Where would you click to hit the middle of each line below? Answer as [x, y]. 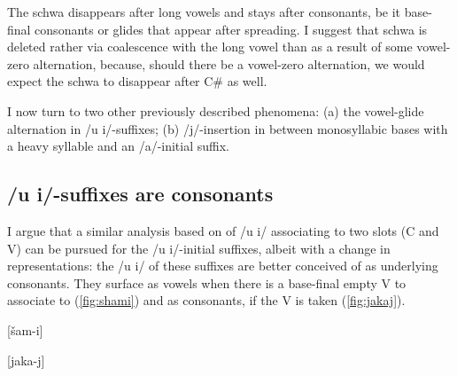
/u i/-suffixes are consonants [140, 194]
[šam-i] [25, 329]
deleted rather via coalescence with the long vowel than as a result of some [210, 47]
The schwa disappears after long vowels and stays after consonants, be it [204, 12]
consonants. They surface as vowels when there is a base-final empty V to [207, 282]
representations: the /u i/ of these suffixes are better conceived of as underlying [223, 266]
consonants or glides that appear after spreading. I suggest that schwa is [231, 29]
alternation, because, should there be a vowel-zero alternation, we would [229, 63]
